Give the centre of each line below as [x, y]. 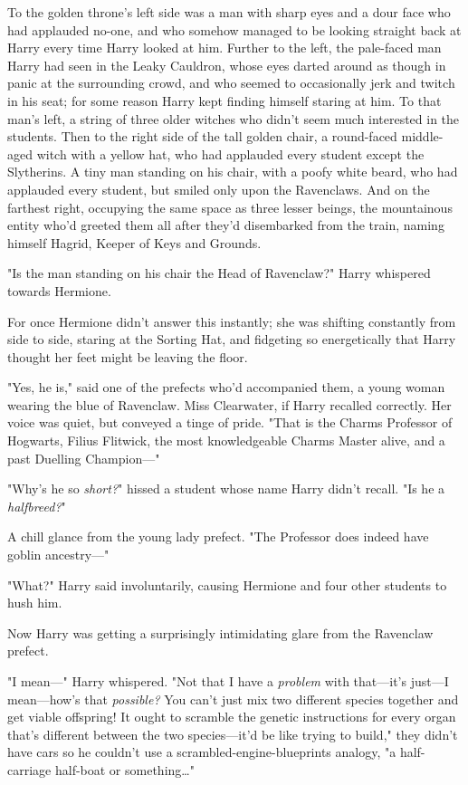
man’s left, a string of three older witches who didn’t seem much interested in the [234, 118]
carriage [29, 769]
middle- [422, 136]
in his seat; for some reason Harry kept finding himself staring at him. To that [224, 100]
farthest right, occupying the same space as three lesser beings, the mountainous [230, 207]
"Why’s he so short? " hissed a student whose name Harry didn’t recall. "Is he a [226, 488]
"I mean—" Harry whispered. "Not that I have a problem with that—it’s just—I [228, 681]
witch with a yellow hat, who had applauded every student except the [230, 153]
